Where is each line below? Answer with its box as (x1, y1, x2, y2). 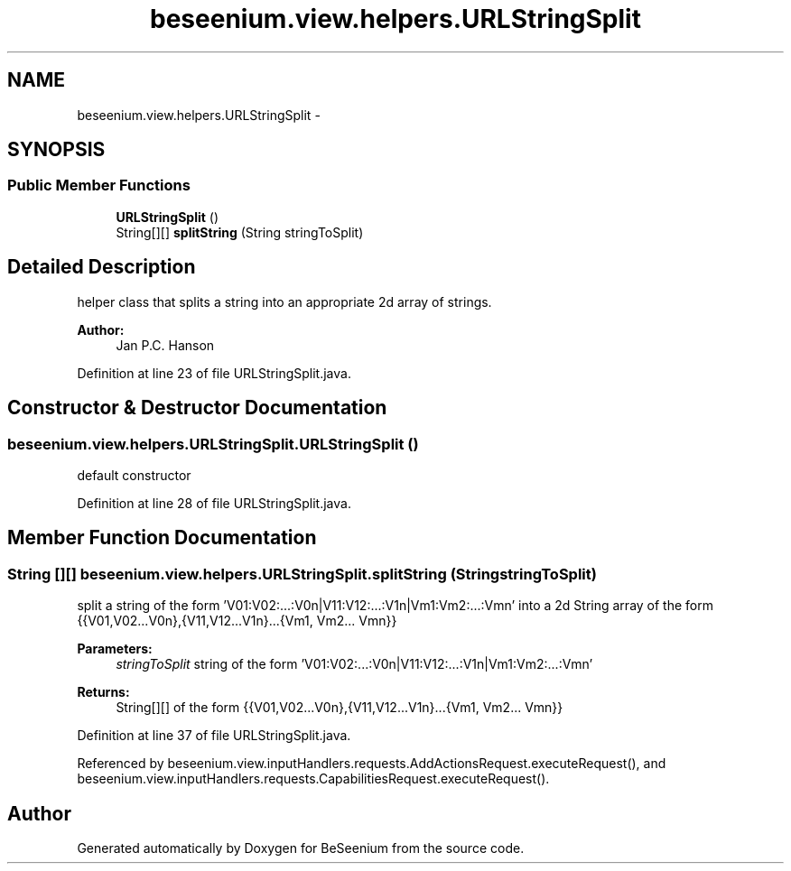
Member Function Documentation (7, 526, 317, 550)
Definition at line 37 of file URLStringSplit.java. (77, 727, 351, 744)
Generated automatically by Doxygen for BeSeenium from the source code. (77, 839, 525, 856)
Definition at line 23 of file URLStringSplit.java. (77, 365, 351, 381)
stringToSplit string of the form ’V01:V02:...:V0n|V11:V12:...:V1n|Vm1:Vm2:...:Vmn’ (116, 656, 593, 672)
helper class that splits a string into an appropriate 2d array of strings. (77, 293, 492, 310)
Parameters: (77, 641, 153, 657)
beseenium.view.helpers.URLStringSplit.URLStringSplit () (7, 434, 419, 453)
